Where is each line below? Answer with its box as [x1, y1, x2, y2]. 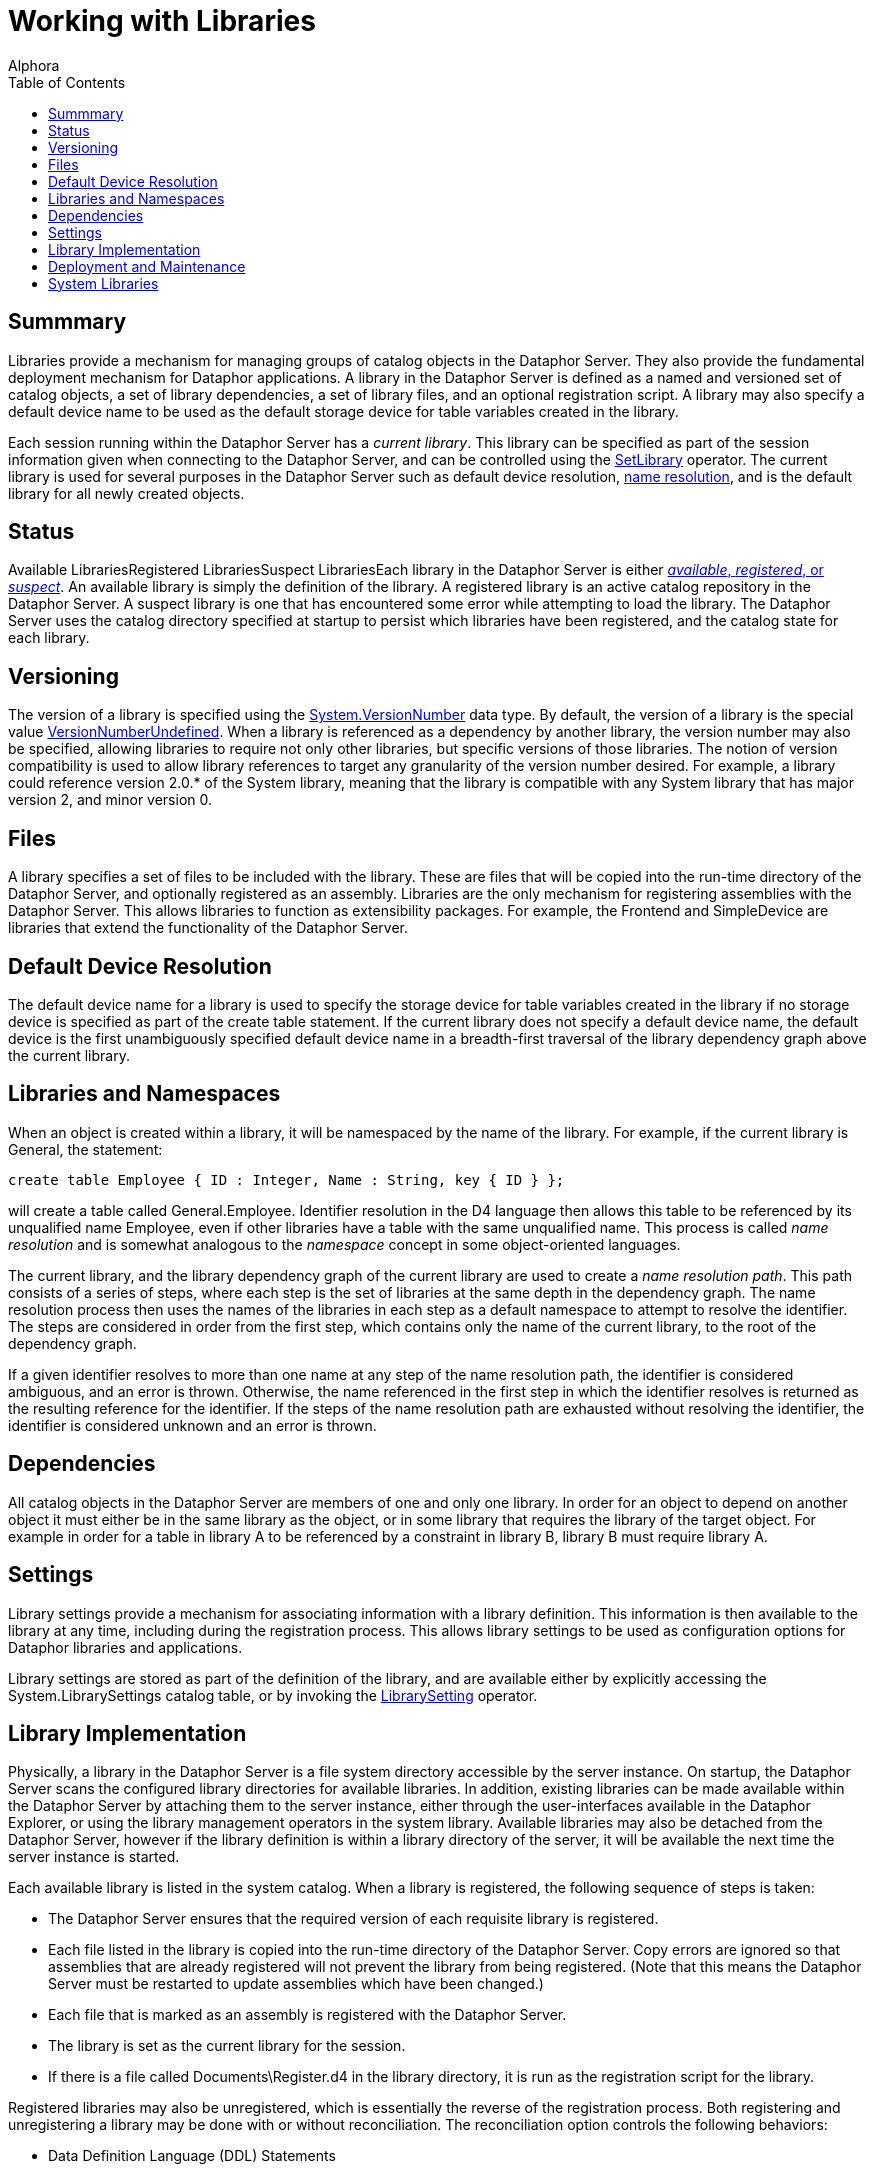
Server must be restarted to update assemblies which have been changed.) [48, 1975, 544, 1993]
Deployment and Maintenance [48, 257, 246, 275]
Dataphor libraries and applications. [8, 1638, 243, 1656]
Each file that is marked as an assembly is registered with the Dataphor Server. [48, 2006, 567, 2024]
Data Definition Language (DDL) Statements [48, 2147, 336, 2165]
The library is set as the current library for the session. [48, 2037, 406, 2055]
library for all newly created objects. [8, 484, 245, 502]
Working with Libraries [8, 4, 316, 38]
